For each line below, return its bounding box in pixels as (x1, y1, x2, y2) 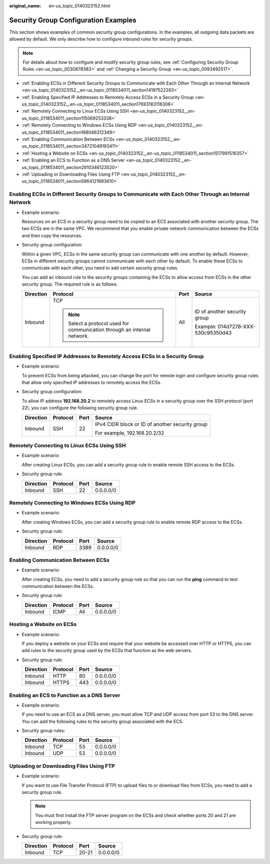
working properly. (35, 819, 72, 825)
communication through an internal (68, 326, 151, 333)
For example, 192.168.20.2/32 (95, 429, 164, 436)
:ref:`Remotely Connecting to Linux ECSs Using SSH (21, 108, 129, 114)
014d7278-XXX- (217, 323, 256, 330)
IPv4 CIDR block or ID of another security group (95, 421, 207, 428)
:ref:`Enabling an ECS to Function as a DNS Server (21, 157, 125, 163)
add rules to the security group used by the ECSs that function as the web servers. (21, 648, 192, 654)
